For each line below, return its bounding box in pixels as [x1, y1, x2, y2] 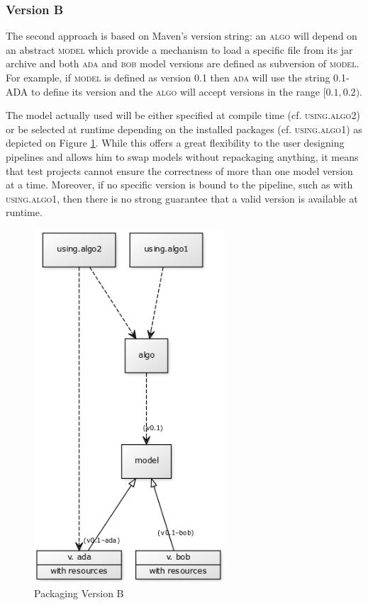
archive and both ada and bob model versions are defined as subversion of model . [6, 56, 359, 71]
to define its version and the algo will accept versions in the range [30, 84, 320, 98]
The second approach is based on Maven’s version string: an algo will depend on [6, 28, 357, 43]
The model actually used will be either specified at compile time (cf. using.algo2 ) [6, 108, 360, 123]
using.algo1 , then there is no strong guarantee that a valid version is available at [6, 191, 358, 205]
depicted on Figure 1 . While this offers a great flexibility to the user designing [6, 135, 345, 150]
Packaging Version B [34, 585, 124, 600]
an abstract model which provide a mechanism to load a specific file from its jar [6, 42, 353, 57]
